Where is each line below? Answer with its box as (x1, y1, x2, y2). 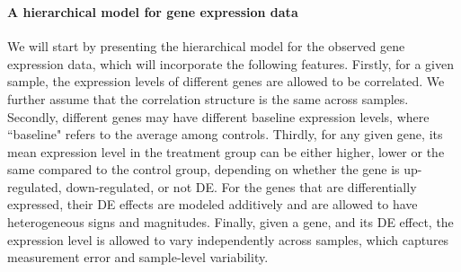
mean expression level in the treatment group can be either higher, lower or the (7, 142, 445, 161)
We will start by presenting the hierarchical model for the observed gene (7, 37, 405, 56)
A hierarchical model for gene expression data (7, 2, 298, 21)
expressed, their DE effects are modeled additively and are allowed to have (7, 195, 418, 214)
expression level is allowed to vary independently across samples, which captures (7, 230, 449, 249)
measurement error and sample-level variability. (7, 248, 269, 267)
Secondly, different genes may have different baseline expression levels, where (7, 107, 430, 126)
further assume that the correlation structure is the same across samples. (7, 89, 409, 108)
